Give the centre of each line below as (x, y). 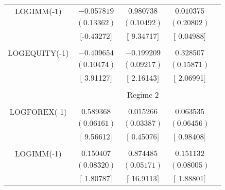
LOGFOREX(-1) (38, 112)
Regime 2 (143, 95)
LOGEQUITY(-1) (38, 53)
